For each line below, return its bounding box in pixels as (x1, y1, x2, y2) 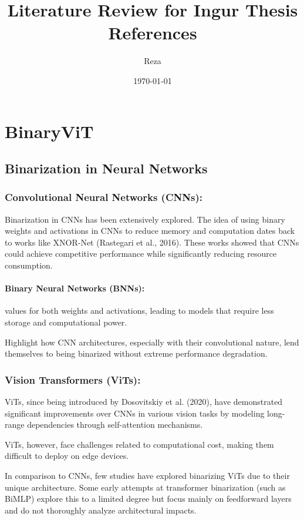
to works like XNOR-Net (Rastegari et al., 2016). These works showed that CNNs (5, 236, 299, 248)
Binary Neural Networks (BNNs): (5, 282, 145, 294)
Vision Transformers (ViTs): (5, 372, 141, 387)
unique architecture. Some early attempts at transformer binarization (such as (5, 481, 286, 493)
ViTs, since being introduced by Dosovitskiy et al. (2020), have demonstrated (5, 395, 283, 408)
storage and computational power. (5, 316, 127, 328)
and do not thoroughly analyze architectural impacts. (5, 504, 197, 516)
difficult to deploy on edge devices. (5, 449, 129, 462)
